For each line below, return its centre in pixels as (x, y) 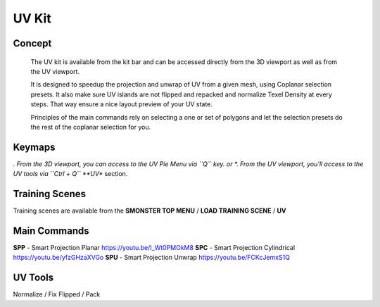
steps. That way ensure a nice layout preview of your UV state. (121, 104)
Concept (32, 43)
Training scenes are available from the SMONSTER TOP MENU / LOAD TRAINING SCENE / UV (150, 211)
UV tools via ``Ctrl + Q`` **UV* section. (70, 174)
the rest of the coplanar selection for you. (91, 127)
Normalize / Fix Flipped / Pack (57, 294)
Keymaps (34, 147)
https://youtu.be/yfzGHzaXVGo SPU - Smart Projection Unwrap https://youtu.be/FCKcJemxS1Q (151, 258)
